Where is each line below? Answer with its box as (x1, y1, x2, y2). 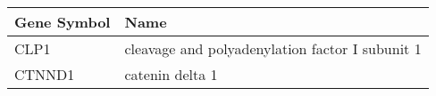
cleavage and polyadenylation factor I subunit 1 (124, 38, 422, 59)
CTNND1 (14, 64, 75, 84)
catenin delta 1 (124, 64, 218, 84)
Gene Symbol (14, 12, 111, 32)
